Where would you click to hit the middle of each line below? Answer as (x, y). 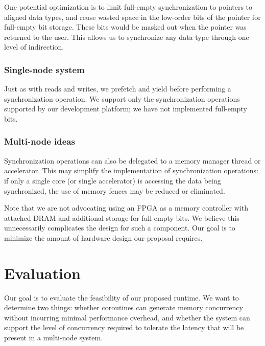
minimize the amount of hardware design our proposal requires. (103, 237)
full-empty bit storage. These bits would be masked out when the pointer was (125, 27)
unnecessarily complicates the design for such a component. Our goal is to (120, 228)
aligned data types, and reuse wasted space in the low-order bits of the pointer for (132, 17)
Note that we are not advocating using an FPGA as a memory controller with (126, 208)
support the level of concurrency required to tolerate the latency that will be (124, 327)
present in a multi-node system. (54, 338)
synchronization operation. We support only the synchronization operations (122, 98)
